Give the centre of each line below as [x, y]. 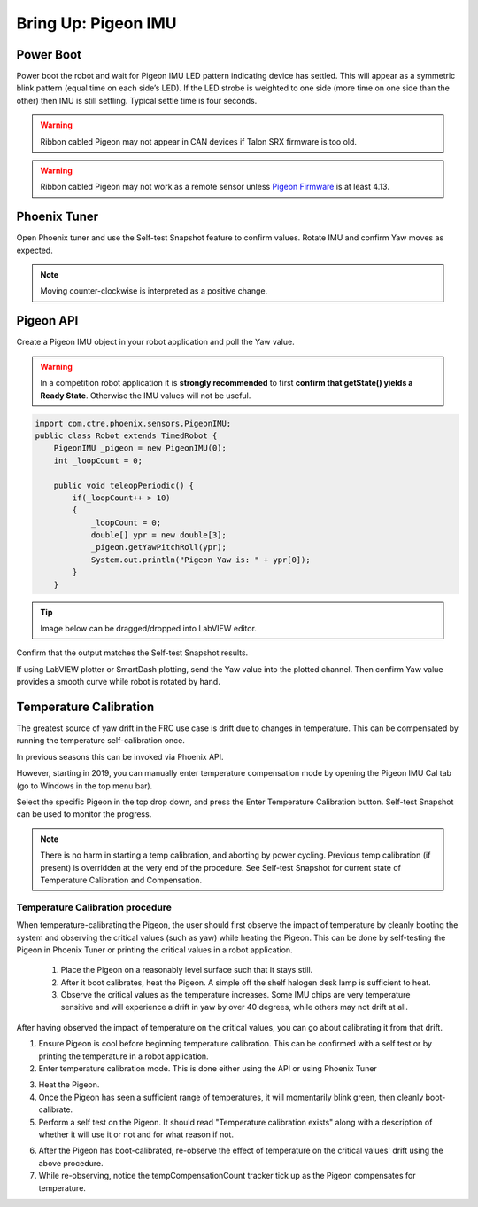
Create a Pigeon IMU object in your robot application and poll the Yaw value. [156, 342]
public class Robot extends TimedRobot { [126, 435]
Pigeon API [47, 321]
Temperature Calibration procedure [94, 907]
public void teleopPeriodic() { [124, 485]
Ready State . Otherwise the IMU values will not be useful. [146, 396]
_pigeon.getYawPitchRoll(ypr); [159, 547]
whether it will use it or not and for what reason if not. [136, 1134]
